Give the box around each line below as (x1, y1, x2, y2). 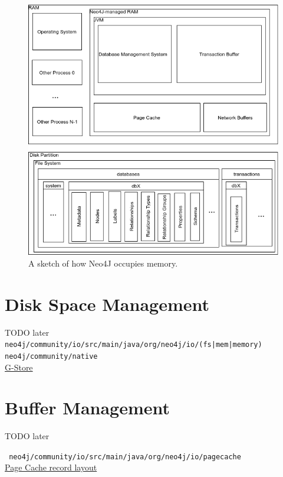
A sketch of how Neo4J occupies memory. (28, 257, 178, 269)
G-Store (5, 361, 33, 373)
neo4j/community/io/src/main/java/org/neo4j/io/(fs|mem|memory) (5, 340, 262, 349)
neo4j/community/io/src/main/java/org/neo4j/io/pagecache (9, 452, 241, 461)
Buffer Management (5, 395, 170, 420)
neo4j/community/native (5, 352, 98, 361)
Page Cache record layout (5, 461, 97, 473)
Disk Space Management (5, 291, 210, 316)
